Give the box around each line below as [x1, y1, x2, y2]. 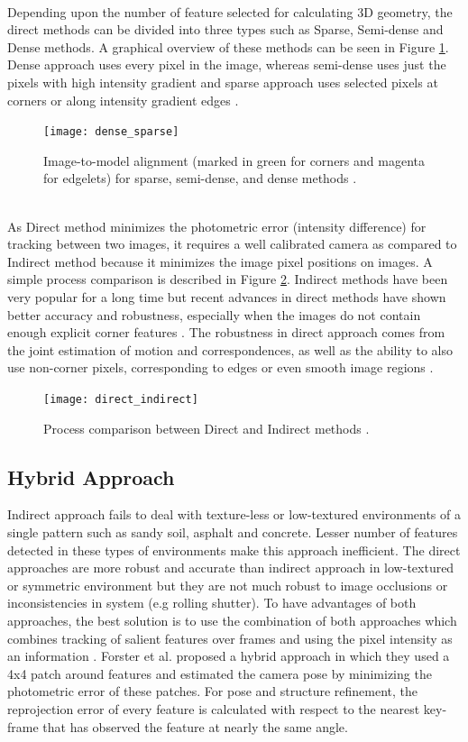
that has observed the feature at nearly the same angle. [42, 717, 348, 736]
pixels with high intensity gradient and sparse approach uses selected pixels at [7, 72, 438, 91]
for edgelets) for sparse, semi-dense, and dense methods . [43, 169, 357, 188]
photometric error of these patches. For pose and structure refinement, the [7, 682, 418, 701]
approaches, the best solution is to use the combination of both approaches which [7, 610, 457, 629]
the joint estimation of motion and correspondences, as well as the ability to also [7, 340, 454, 359]
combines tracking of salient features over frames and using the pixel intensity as [7, 628, 453, 647]
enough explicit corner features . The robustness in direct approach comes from [7, 323, 445, 342]
